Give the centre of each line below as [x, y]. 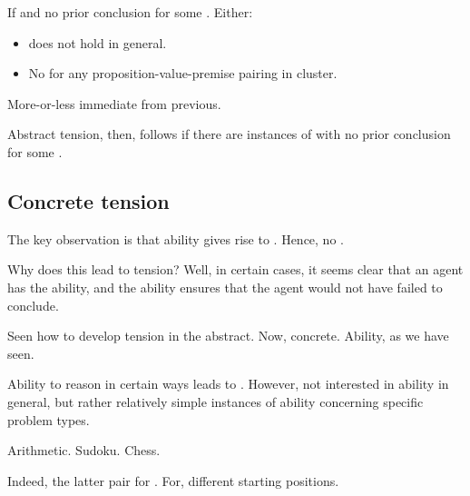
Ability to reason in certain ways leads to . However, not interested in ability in [228, 384]
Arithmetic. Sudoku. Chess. [84, 450]
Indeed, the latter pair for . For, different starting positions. [173, 480]
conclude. [33, 305]
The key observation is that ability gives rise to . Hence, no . [176, 238]
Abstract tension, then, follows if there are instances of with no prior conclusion [229, 134]
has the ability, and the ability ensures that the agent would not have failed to [225, 287]
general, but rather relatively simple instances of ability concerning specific [215, 401]
